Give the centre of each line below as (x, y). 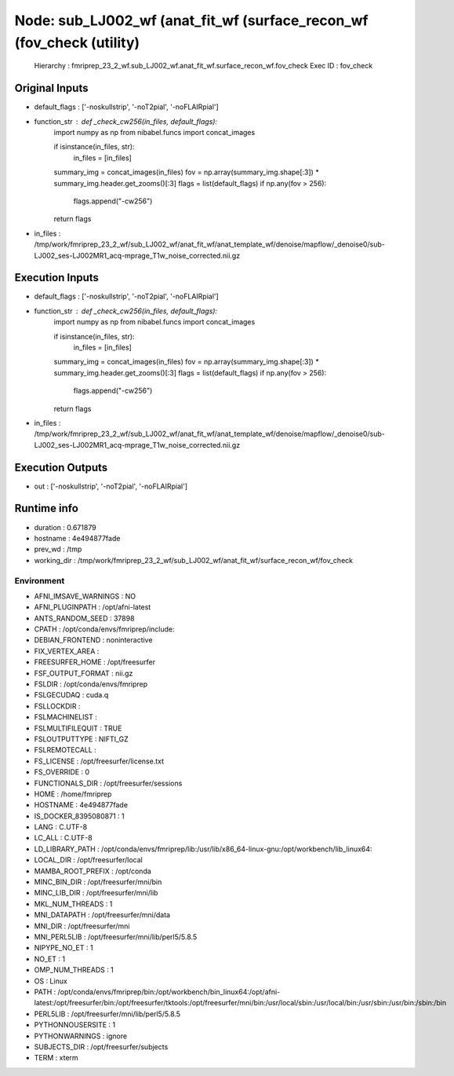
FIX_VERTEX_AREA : (67, 651)
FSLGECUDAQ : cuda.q (71, 695)
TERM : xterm (56, 1058)
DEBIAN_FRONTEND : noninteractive (93, 640)
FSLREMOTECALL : (65, 750)
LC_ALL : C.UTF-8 (64, 838)
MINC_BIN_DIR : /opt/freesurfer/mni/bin (98, 882)
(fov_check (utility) (77, 42)
